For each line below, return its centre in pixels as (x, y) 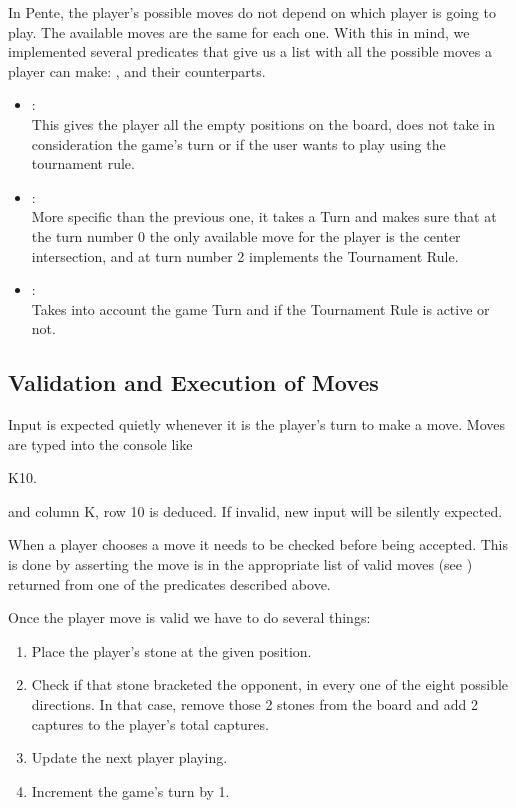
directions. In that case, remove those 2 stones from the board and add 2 (254, 704)
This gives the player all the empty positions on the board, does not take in (263, 123)
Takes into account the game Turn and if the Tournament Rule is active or (260, 308)
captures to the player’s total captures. (150, 723)
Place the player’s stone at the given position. (171, 650)
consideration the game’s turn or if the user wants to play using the (238, 143)
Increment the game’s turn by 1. (130, 790)
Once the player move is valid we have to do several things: (189, 617)
